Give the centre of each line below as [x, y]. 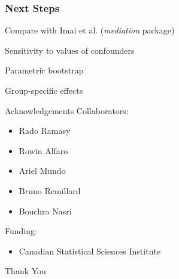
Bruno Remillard [50, 190]
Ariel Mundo [42, 171]
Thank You [25, 271]
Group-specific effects [44, 90]
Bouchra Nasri [45, 211]
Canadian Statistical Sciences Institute [90, 251]
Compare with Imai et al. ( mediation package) [90, 30]
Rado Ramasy [45, 131]
